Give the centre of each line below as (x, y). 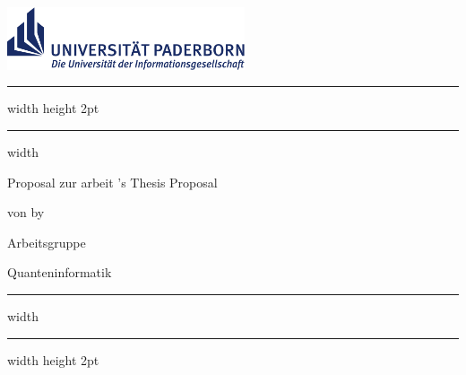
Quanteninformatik (60, 272)
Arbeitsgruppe (47, 242)
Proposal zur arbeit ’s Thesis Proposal (112, 182)
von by (26, 212)
